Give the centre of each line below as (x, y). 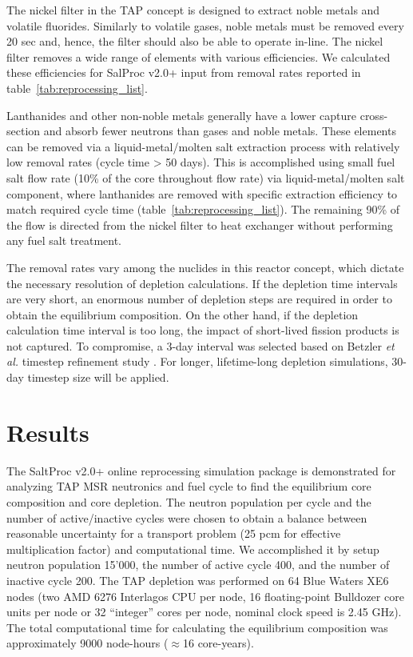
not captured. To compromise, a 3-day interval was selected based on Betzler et (201, 345)
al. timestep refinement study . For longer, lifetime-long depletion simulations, (197, 361)
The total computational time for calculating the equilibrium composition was (197, 627)
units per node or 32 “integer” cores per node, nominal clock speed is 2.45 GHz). (204, 612)
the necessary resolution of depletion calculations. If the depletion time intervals (202, 283)
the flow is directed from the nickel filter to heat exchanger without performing (200, 224)
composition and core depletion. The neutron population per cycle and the (189, 501)
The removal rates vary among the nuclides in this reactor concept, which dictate (205, 267)
